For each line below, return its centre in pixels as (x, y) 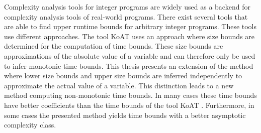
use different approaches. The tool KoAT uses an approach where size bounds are (129, 36)
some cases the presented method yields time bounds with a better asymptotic (125, 115)
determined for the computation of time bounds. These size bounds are (114, 46)
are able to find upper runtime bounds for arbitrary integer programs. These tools (130, 26)
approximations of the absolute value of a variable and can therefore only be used (130, 55)
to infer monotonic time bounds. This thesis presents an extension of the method (129, 65)
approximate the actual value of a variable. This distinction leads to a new (119, 85)
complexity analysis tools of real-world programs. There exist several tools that (126, 16)
